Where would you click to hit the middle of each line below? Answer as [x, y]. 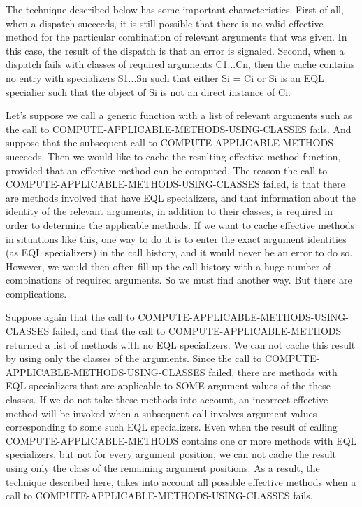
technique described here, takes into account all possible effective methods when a [181, 481]
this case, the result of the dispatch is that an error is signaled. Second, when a [175, 50]
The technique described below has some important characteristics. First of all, [175, 9]
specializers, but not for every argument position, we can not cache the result [171, 454]
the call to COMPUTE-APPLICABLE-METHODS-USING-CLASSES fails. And [179, 129]
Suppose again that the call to [70, 317]
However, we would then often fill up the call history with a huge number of [168, 266]
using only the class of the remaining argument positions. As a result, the [163, 468]
